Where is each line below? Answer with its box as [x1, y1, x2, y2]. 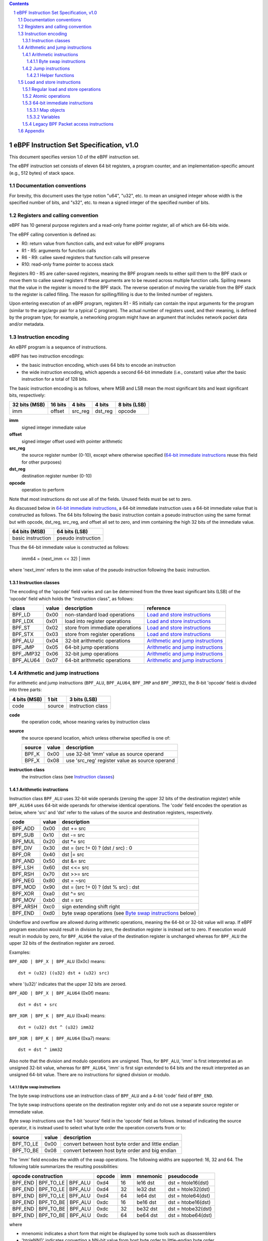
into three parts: [9, 687, 42, 692]
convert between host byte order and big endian [63, 1147, 177, 1154]
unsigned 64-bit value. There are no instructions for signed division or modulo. [9, 1072, 171, 1078]
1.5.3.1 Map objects [26, 107, 66, 113]
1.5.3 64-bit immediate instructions [22, 100, 94, 106]
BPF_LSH [12, 864, 34, 871]
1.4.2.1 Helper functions [26, 72, 74, 78]
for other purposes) [21, 459, 62, 465]
